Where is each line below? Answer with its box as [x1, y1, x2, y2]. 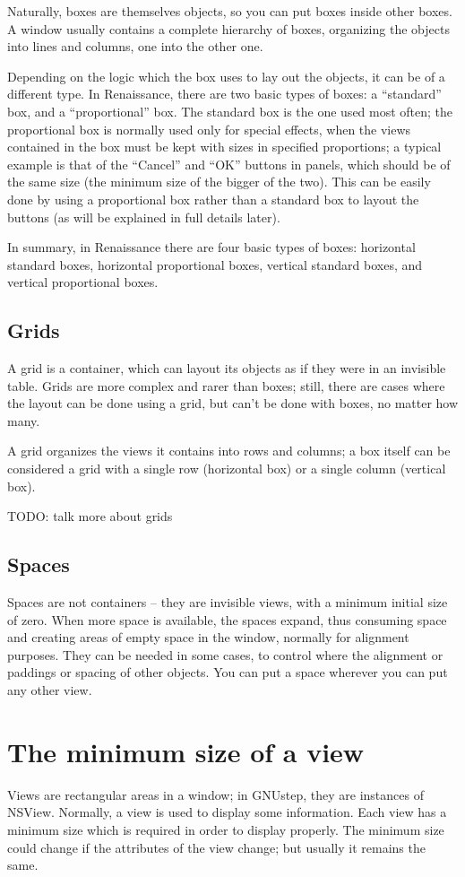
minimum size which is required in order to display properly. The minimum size [7, 820, 444, 838]
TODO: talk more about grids [7, 507, 173, 525]
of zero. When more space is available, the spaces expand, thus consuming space [7, 610, 447, 629]
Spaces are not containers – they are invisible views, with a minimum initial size [7, 593, 448, 612]
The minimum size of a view [7, 733, 365, 769]
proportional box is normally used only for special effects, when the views [7, 119, 411, 138]
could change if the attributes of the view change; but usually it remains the [7, 838, 426, 856]
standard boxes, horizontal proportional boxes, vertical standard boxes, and [7, 255, 423, 274]
